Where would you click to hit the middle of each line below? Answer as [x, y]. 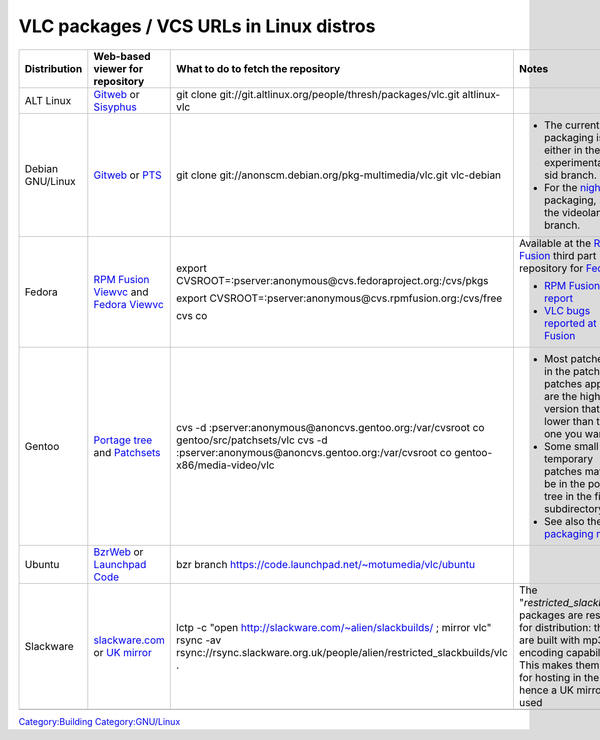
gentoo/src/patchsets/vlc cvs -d [252, 440]
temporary [568, 458]
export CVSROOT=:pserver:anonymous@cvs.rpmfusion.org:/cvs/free [339, 298]
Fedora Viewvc [128, 304]
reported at [570, 323]
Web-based [122, 56]
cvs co [192, 315]
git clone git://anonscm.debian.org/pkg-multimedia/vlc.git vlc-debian [339, 175]
